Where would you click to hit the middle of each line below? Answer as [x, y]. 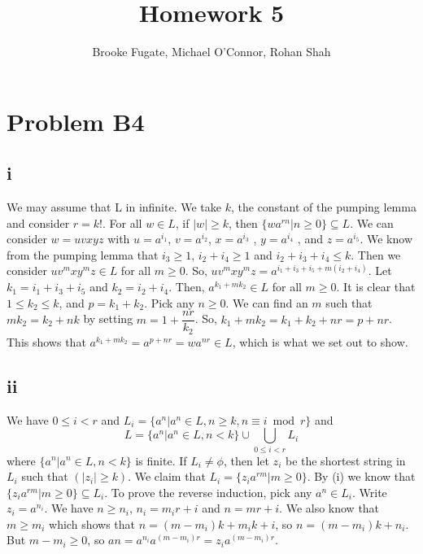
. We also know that [329, 508]
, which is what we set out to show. [320, 341]
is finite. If [161, 460]
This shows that [46, 341]
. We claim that [167, 476]
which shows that [92, 523]
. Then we [376, 254]
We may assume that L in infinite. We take [114, 207]
